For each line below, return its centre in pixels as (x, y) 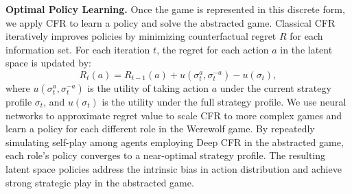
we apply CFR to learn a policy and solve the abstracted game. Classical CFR (171, 22)
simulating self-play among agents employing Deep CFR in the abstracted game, (175, 142)
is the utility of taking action (148, 87)
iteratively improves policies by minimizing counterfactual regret (141, 36)
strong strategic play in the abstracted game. (100, 182)
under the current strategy (275, 87)
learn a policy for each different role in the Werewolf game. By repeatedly (160, 129)
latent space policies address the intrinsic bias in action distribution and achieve (174, 168)
